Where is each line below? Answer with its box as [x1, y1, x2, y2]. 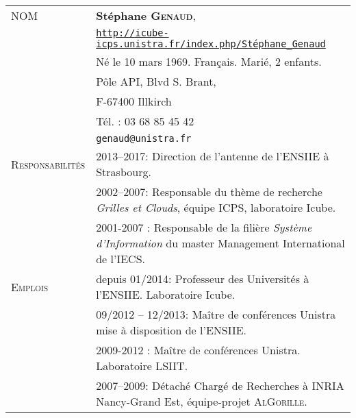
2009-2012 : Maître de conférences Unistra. [96, 342, 301, 358]
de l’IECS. [96, 251, 145, 267]
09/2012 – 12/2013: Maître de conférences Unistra [96, 306, 336, 322]
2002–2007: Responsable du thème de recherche [96, 184, 322, 199]
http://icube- [96, 27, 169, 38]
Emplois [11, 278, 48, 295]
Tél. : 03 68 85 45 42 [96, 113, 194, 129]
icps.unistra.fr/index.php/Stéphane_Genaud [96, 38, 326, 49]
